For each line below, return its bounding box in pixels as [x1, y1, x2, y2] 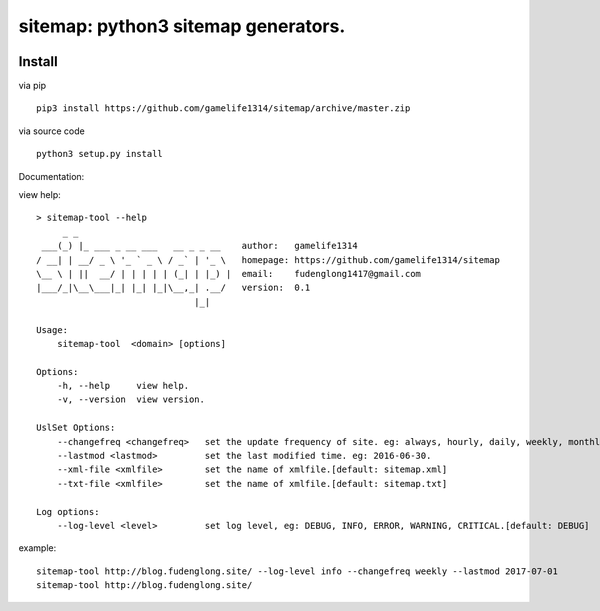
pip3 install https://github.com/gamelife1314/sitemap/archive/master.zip [36, 103, 411, 114]
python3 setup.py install [36, 148, 164, 160]
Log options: [36, 506, 100, 517]
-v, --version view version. [56, 394, 205, 405]
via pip [18, 80, 47, 92]
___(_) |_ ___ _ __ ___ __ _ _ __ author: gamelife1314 [41, 240, 359, 252]
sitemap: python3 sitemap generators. [18, 15, 346, 37]
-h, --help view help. [56, 380, 190, 392]
